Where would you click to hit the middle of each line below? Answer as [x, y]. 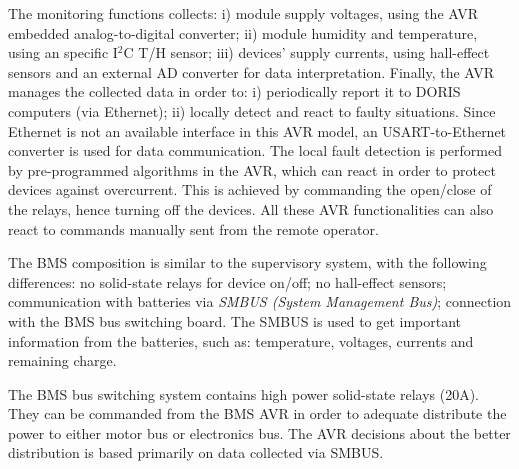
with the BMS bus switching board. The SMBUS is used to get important [235, 320]
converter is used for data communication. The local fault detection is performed [255, 150]
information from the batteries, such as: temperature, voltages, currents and [241, 340]
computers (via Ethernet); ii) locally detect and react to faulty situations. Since [252, 110]
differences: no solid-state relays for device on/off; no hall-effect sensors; [227, 281]
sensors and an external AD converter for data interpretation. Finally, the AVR [251, 71]
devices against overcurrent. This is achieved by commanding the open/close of [250, 189]
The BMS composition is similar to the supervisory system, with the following [247, 262]
